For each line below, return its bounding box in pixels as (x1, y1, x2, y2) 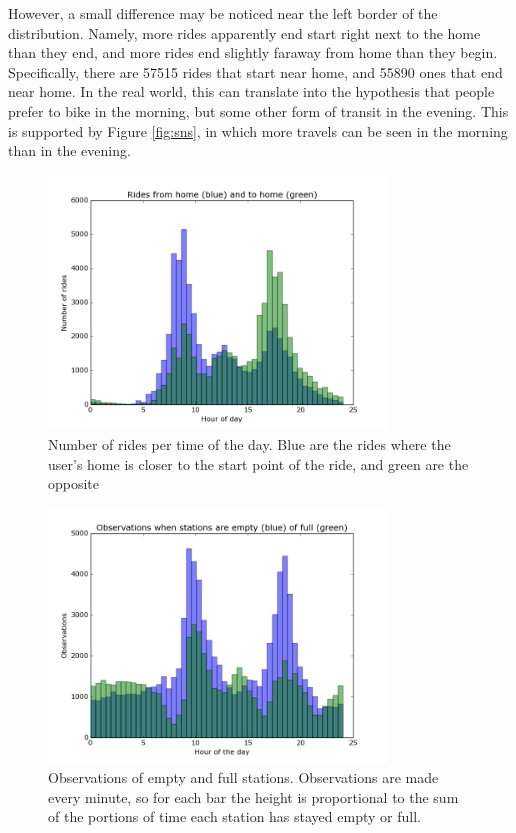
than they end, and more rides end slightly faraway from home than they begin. (8, 42, 498, 63)
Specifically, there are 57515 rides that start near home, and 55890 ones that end (8, 61, 503, 82)
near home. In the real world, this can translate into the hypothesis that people (8, 81, 495, 102)
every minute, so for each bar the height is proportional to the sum (48, 786, 459, 807)
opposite (48, 473, 100, 494)
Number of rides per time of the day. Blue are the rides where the (48, 433, 451, 454)
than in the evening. (8, 140, 131, 161)
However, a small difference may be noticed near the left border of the (8, 3, 438, 23)
